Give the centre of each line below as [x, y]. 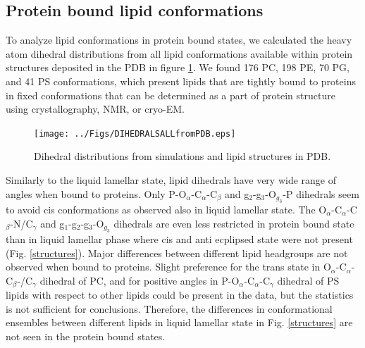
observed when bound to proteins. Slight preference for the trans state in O [168, 267]
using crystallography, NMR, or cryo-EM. [95, 109]
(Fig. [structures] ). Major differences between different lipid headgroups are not [177, 253]
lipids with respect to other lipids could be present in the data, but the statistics [180, 295]
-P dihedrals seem [321, 193]
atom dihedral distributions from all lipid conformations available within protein [179, 53]
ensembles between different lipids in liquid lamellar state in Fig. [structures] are [179, 322]
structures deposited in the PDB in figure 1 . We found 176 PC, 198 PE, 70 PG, [178, 67]
